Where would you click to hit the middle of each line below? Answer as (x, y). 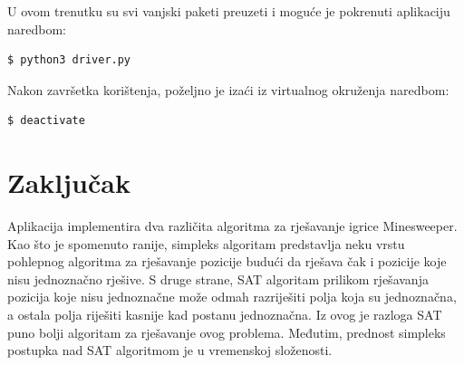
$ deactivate (46, 121)
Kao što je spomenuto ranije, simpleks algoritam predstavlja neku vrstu (206, 243)
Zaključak (69, 182)
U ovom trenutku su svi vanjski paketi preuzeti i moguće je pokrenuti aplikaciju (229, 11)
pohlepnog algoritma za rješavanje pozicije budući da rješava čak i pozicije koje (227, 261)
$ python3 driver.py (69, 60)
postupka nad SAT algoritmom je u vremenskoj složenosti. (170, 350)
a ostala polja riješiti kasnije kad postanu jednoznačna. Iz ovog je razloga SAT (225, 315)
